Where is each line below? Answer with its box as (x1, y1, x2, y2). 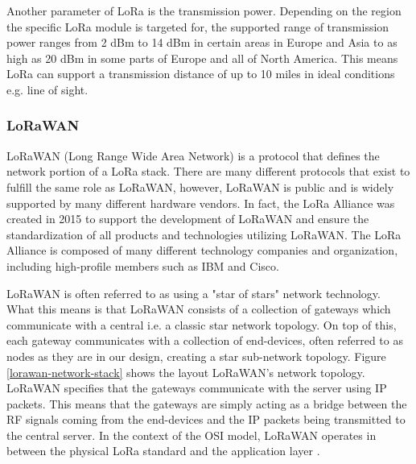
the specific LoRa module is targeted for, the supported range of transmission (6, 18, 389, 35)
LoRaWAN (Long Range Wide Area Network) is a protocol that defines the (6, 147, 380, 164)
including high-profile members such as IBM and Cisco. (6, 257, 279, 274)
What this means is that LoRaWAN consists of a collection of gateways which (6, 300, 391, 317)
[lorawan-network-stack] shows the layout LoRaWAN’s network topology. (6, 363, 365, 380)
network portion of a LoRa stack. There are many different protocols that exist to (6, 163, 410, 180)
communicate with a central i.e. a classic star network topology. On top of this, (6, 316, 397, 333)
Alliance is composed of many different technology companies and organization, (6, 242, 398, 259)
